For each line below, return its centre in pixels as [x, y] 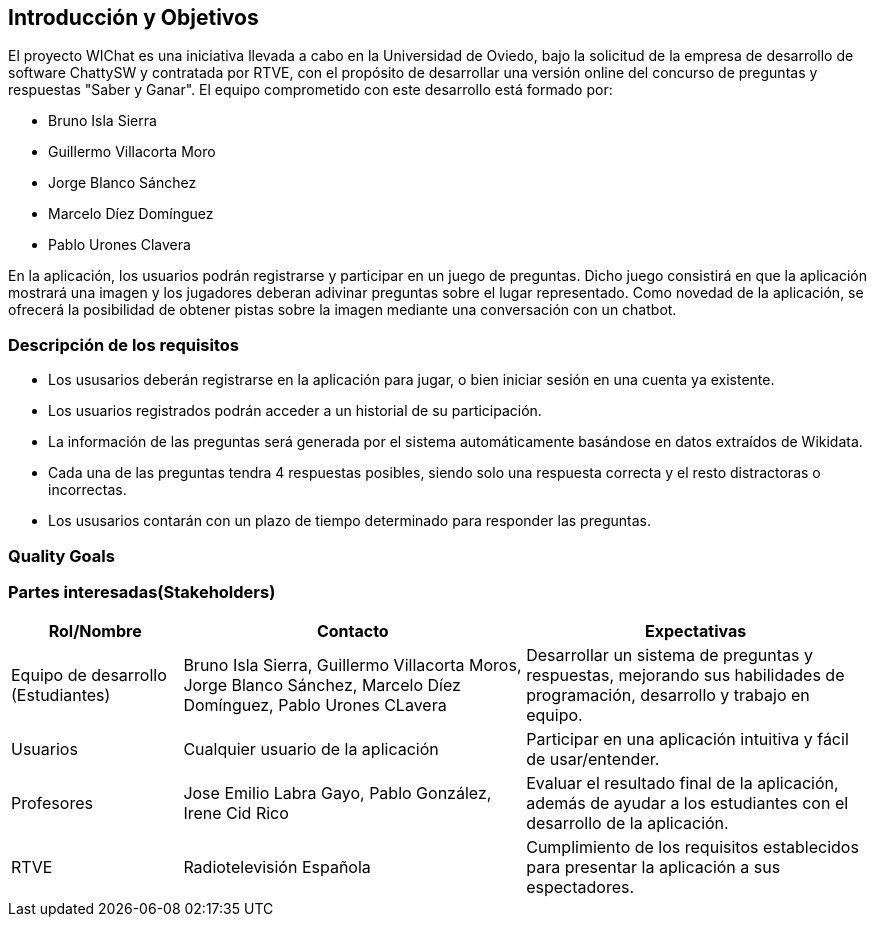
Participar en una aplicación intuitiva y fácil [687, 739]
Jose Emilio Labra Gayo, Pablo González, [337, 793]
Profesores [52, 803]
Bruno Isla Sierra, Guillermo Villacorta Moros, [352, 665]
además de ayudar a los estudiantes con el [687, 803]
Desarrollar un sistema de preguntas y [669, 655]
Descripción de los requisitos [123, 344]
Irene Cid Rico [236, 813]
